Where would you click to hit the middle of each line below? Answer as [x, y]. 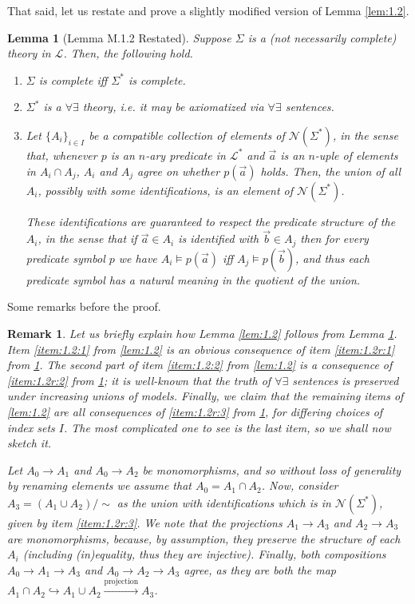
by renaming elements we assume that [99, 485]
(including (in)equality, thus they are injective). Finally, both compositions [204, 554]
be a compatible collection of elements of [187, 135]
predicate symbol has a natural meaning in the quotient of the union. [193, 279]
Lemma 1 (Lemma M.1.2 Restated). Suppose [119, 37]
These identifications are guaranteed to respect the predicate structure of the [211, 221]
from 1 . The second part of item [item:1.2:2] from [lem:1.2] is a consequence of [200, 365]
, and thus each [332, 258]
